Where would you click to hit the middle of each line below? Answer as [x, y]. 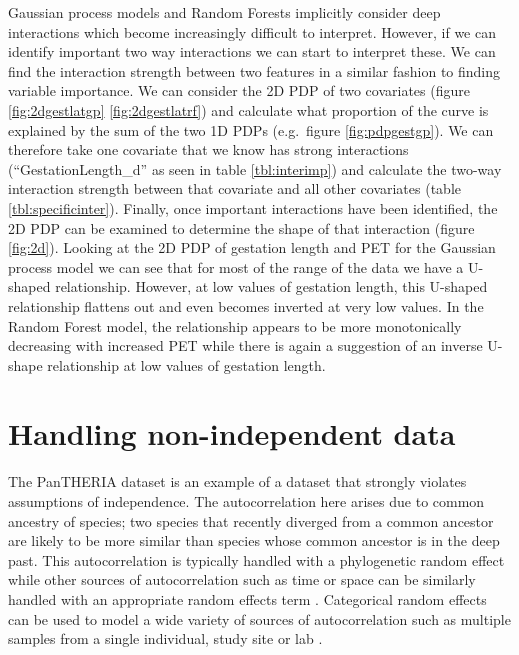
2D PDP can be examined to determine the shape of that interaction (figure [241, 227]
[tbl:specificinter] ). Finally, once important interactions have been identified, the [253, 207]
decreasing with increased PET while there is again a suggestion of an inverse [245, 345]
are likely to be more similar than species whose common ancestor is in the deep [254, 540]
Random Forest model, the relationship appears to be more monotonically [235, 325]
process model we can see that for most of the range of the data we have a [236, 266]
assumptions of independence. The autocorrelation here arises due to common [246, 501]
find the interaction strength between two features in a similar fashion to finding [254, 70]
